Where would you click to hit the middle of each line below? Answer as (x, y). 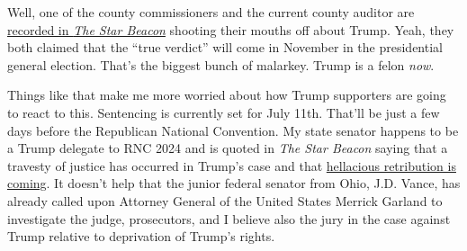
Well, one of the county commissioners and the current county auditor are (211, 12)
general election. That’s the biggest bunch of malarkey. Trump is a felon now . (221, 64)
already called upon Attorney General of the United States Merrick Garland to (225, 200)
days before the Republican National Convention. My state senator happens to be (233, 130)
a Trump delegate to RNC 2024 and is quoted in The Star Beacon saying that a (228, 148)
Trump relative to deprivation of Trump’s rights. (141, 236)
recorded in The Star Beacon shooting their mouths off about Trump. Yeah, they (231, 29)
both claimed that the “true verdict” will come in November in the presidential (225, 47)
